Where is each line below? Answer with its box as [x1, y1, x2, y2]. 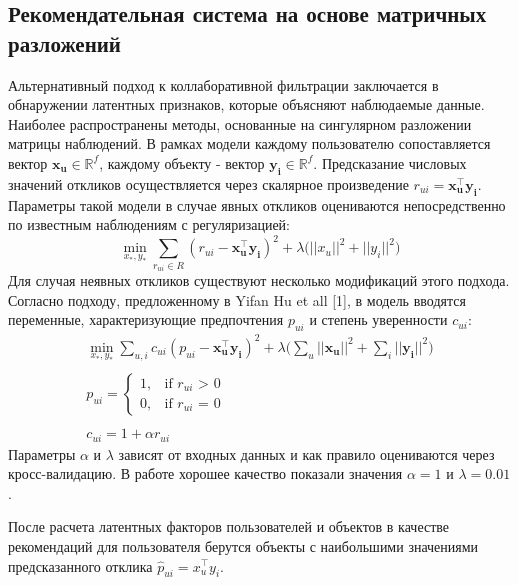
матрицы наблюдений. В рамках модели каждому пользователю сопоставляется [8, 133, 491, 154]
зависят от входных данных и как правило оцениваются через [118, 443, 495, 464]
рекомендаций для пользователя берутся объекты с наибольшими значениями [8, 535, 479, 556]
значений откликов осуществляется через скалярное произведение [8, 173, 409, 194]
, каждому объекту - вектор [99, 152, 265, 173]
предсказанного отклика [8, 555, 153, 576]
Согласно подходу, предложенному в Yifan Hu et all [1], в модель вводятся [8, 289, 466, 310]
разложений [8, 27, 121, 58]
